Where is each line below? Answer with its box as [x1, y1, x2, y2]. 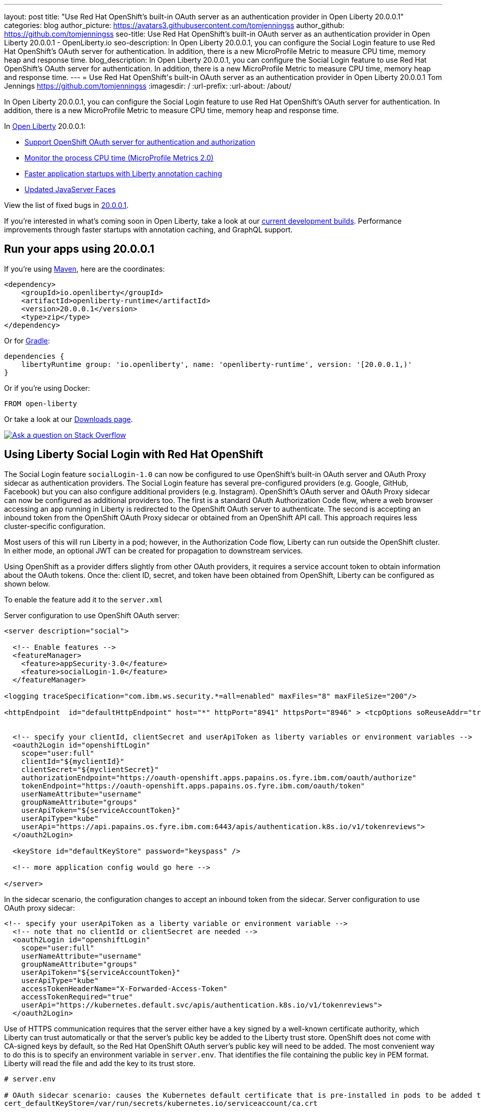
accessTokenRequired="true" [21, 992, 133, 1001]
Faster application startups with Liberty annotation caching [24, 169, 222, 178]
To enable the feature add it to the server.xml [4, 595, 163, 604]
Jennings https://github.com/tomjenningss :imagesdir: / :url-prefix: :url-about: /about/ [4, 82, 291, 90]
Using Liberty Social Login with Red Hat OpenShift [4, 448, 263, 461]
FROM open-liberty [4, 399, 77, 408]
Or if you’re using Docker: [4, 383, 90, 392]
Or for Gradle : [4, 336, 50, 345]
